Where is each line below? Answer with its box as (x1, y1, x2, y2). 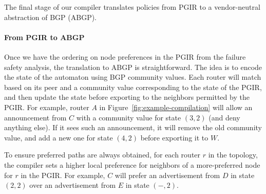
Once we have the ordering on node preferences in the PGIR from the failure (4, 51, 246, 62)
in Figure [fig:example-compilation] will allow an (99, 101, 253, 112)
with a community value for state (76, 112, 181, 122)
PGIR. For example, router (4, 101, 89, 112)
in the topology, (208, 149, 258, 160)
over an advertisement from (29, 180, 116, 190)
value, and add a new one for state (4, 132, 113, 143)
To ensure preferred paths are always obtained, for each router (4, 149, 201, 160)
